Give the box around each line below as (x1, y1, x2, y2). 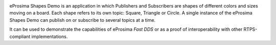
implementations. (31, 33, 68, 39)
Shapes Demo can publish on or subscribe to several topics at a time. (9, 17, 156, 23)
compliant (9, 33, 31, 39)
